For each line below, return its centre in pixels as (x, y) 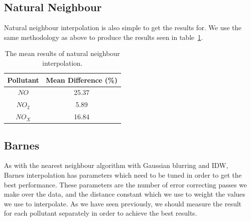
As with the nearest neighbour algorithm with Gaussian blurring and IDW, (116, 165)
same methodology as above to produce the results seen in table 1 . (104, 37)
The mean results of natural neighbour (63, 53)
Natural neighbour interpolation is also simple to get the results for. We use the (123, 28)
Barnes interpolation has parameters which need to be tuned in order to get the (123, 175)
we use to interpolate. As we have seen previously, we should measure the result (123, 203)
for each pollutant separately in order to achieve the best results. (100, 213)
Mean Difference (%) (82, 80)
